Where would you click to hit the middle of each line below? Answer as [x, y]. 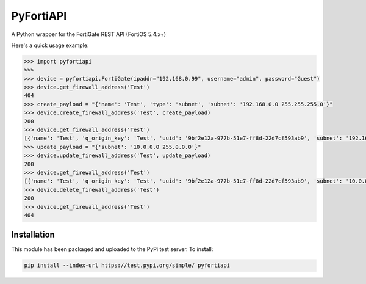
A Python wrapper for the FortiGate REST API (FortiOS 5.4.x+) [89, 34]
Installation [33, 235]
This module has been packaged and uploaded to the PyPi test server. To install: [112, 249]
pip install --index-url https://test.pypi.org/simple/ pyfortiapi [127, 265]
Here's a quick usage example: [50, 45]
